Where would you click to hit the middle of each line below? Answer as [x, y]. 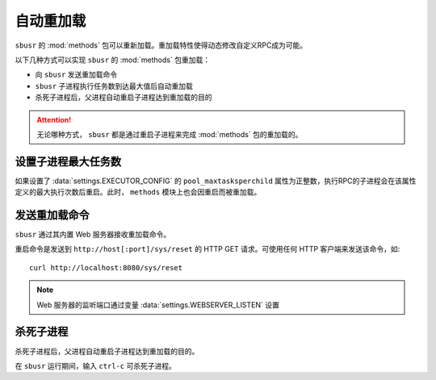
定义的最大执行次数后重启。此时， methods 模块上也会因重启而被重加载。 [138, 192]
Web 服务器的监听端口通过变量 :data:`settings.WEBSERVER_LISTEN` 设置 [158, 305]
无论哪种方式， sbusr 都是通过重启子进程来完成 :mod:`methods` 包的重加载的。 [170, 134]
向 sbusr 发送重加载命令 [76, 75]
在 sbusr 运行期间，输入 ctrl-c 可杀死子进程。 [96, 365]
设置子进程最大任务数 [68, 161]
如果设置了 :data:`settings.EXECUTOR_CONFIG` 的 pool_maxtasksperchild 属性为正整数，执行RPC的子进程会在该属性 [216, 181]
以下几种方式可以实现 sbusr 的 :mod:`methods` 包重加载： [112, 60]
